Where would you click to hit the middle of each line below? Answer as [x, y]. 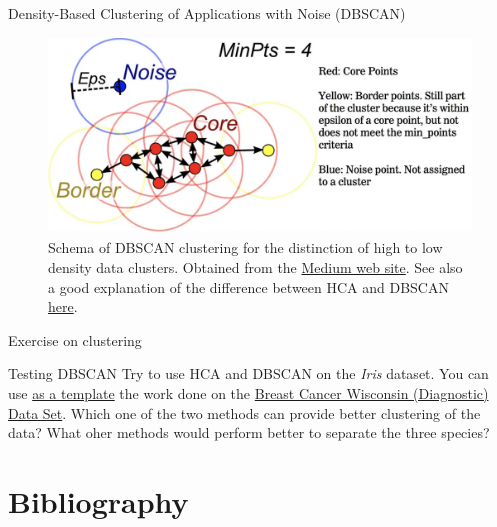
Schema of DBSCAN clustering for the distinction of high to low [245, 247]
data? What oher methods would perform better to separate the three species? [249, 432]
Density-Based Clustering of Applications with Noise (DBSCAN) [207, 13]
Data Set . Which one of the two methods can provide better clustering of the [244, 412]
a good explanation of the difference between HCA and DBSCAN [248, 286]
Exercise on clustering [75, 339]
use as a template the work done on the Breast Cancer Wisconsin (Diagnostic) [248, 393]
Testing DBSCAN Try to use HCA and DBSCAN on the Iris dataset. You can [248, 373]
